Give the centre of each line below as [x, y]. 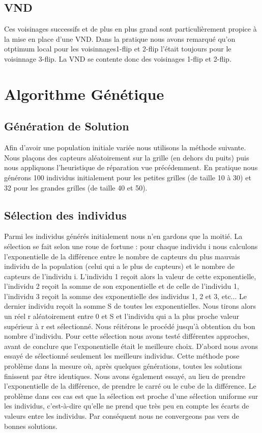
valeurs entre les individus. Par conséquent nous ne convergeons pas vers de [122, 416]
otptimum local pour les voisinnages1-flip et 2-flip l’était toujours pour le [118, 49]
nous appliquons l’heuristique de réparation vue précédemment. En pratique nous [131, 167]
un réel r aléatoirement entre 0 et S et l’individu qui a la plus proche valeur [122, 316]
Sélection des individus [65, 215]
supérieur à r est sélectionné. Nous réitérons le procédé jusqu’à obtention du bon [130, 326]
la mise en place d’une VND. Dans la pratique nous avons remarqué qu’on [120, 38]
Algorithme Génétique [84, 93]
